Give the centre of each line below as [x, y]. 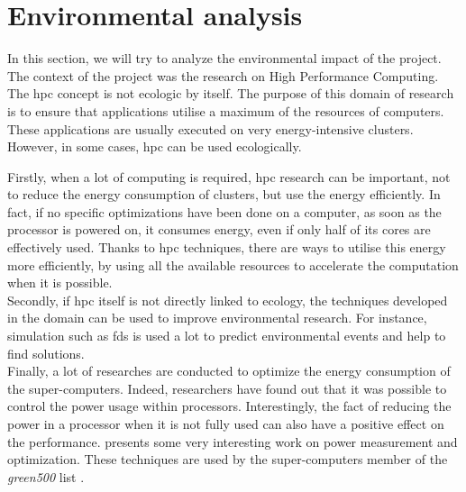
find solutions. [46, 353]
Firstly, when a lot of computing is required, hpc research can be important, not [229, 176]
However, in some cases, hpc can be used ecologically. [155, 146]
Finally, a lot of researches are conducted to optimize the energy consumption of [229, 371]
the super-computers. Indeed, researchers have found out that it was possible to [227, 388]
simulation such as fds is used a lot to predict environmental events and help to [227, 336]
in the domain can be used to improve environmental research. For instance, [217, 318]
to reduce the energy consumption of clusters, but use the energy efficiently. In [224, 194]
